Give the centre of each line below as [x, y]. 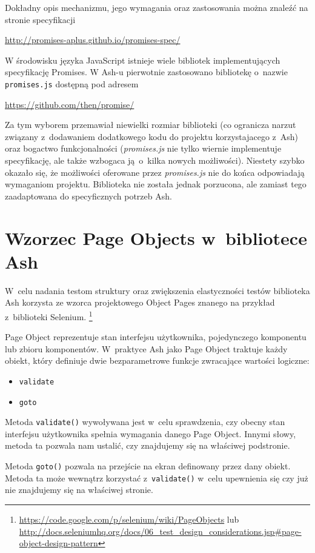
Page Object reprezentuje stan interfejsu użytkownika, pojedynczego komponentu [156, 337]
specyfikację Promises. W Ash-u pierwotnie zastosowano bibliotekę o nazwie [146, 72]
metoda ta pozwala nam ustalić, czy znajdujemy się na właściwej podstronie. [148, 445]
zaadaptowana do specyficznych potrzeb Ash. [88, 196]
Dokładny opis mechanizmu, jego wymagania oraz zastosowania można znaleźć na [157, 7]
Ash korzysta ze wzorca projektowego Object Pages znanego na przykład [140, 302]
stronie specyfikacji [40, 19]
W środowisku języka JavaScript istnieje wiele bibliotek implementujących [143, 60]
